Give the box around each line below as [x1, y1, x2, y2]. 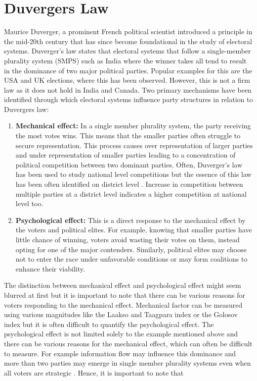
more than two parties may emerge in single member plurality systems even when [4, 358, 251, 368]
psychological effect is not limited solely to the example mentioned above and [4, 328, 238, 339]
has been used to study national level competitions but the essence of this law [15, 169, 252, 179]
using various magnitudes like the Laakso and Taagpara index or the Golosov [4, 309, 238, 320]
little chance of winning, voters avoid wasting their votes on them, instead [15, 234, 240, 244]
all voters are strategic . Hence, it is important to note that [4, 367, 184, 378]
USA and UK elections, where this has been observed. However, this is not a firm [4, 75, 250, 85]
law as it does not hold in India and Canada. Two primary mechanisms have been [4, 84, 252, 95]
